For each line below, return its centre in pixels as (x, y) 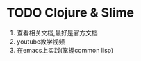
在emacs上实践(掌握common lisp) (65, 50)
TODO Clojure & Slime (70, 13)
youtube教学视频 (41, 41)
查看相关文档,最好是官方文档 (57, 33)
